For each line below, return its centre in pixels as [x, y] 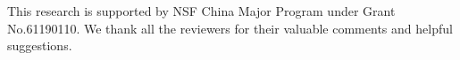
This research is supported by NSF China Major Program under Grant [201, 11]
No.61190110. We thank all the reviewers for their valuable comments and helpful [230, 28]
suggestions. [40, 45]
